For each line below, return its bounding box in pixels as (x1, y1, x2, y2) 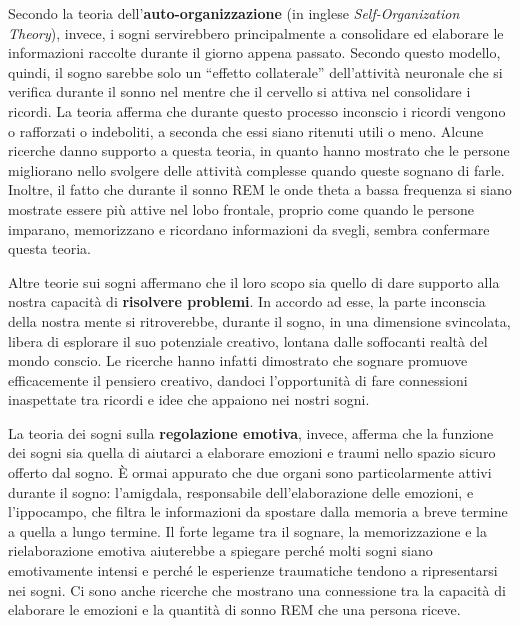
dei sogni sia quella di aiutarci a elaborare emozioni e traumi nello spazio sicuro (8, 442, 496, 463)
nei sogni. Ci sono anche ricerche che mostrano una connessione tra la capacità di (8, 579, 506, 600)
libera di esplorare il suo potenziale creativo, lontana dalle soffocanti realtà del (8, 330, 488, 351)
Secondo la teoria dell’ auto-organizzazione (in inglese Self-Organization (8, 3, 460, 23)
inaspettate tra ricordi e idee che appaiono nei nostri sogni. (8, 389, 370, 410)
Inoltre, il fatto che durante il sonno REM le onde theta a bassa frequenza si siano (8, 179, 512, 200)
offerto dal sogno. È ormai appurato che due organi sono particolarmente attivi (8, 462, 492, 483)
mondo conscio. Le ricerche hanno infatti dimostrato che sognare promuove (8, 350, 468, 371)
